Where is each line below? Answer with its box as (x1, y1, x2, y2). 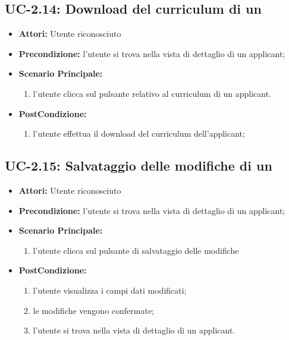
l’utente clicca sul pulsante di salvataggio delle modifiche (33, 244, 239, 256)
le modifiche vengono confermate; (33, 304, 155, 316)
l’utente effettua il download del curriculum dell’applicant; (33, 127, 245, 140)
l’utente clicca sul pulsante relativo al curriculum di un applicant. (33, 87, 272, 99)
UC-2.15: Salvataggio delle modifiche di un (5, 156, 272, 175)
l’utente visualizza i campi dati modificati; (33, 284, 187, 296)
